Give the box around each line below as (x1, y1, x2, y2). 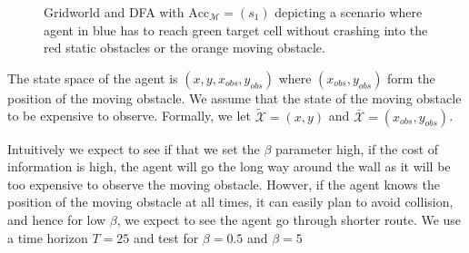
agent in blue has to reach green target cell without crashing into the (44, 20, 428, 39)
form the (387, 68, 435, 87)
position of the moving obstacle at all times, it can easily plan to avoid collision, (7, 192, 454, 211)
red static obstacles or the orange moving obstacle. (44, 38, 325, 57)
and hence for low (7, 209, 106, 229)
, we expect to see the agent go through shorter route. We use (116, 209, 462, 229)
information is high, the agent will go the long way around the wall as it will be (7, 157, 451, 176)
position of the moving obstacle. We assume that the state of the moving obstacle (7, 88, 462, 107)
